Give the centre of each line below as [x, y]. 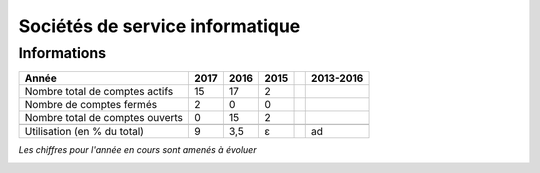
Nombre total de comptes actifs [99, 92]
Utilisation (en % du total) [84, 132]
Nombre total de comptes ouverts [104, 118]
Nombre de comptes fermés [91, 105]
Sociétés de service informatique [159, 26]
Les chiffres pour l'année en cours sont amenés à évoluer [137, 150]
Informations [62, 53]
